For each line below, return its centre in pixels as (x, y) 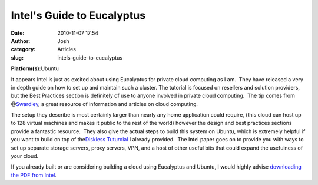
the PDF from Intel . (34, 175)
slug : (17, 57)
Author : (21, 41)
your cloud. (25, 156)
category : (23, 49)
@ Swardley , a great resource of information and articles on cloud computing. (105, 104)
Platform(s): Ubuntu (35, 68)
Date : (18, 33)
